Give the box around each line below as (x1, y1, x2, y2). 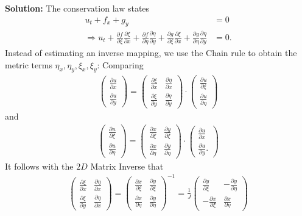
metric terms (5, 58, 52, 71)
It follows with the (5, 159, 74, 172)
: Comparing (97, 58, 144, 71)
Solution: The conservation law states (5, 2, 150, 14)
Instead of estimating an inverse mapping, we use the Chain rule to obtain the (5, 46, 297, 59)
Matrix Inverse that (90, 159, 164, 172)
